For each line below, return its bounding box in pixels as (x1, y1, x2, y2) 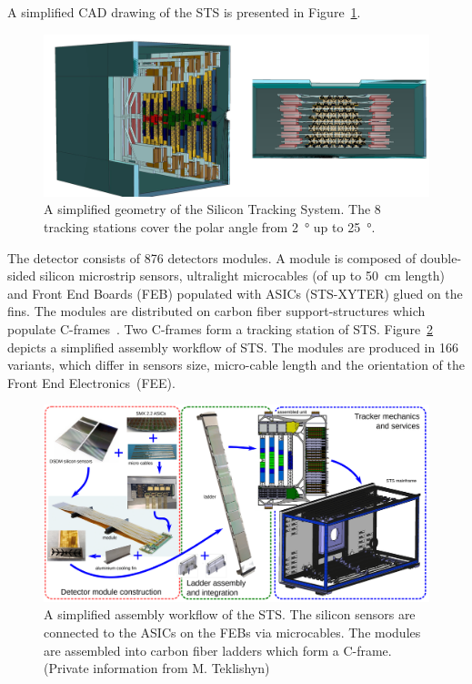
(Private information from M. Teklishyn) (44, 658, 270, 678)
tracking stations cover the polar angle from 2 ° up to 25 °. (44, 218, 376, 236)
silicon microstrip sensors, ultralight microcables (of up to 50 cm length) (39, 266, 446, 285)
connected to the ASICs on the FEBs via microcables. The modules (44, 623, 421, 642)
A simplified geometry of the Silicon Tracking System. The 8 (44, 199, 381, 219)
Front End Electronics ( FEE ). (7, 373, 176, 392)
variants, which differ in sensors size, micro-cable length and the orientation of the (7, 355, 466, 374)
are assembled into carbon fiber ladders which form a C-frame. (44, 640, 392, 659)
